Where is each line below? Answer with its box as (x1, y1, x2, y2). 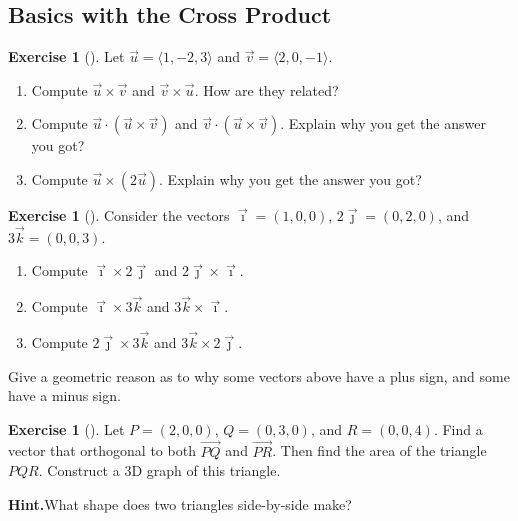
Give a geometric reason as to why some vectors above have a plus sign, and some (8, 365, 510, 386)
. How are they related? (194, 79, 339, 100)
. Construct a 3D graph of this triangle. (38, 460, 281, 481)
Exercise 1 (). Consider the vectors (8, 204, 230, 225)
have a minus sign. (8, 385, 121, 406)
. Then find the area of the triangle (272, 440, 487, 461)
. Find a (433, 418, 483, 439)
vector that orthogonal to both (8, 440, 196, 461)
